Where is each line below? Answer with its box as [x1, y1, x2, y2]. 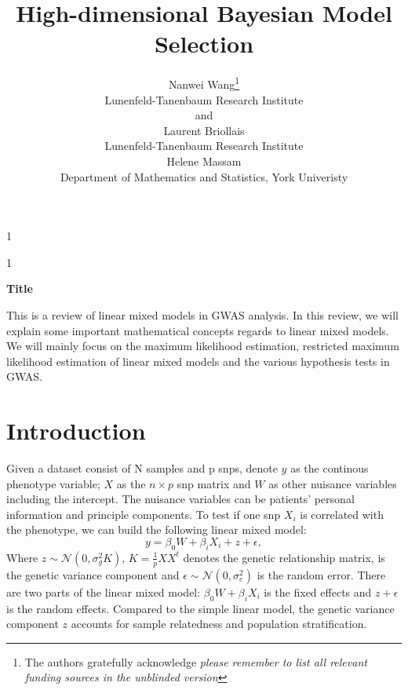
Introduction [6, 414, 146, 447]
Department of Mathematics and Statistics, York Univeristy [60, 168, 348, 184]
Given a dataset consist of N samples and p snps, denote [6, 460, 278, 476]
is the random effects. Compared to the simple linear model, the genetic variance [6, 600, 395, 616]
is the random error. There [257, 566, 386, 582]
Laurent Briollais [163, 122, 245, 138]
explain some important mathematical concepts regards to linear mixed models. [6, 322, 389, 338]
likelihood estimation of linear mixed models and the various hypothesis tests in [6, 352, 390, 369]
